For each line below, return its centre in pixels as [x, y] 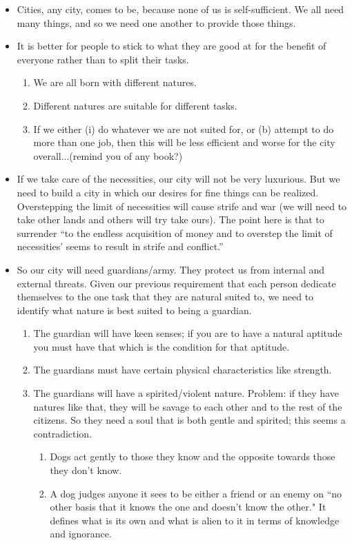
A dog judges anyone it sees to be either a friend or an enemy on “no [196, 493]
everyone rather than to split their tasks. [103, 59]
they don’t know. [86, 470]
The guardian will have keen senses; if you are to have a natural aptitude [188, 333]
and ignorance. [81, 534]
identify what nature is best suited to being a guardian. [134, 310]
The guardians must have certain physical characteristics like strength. [183, 370]
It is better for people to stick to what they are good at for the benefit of [172, 46]
